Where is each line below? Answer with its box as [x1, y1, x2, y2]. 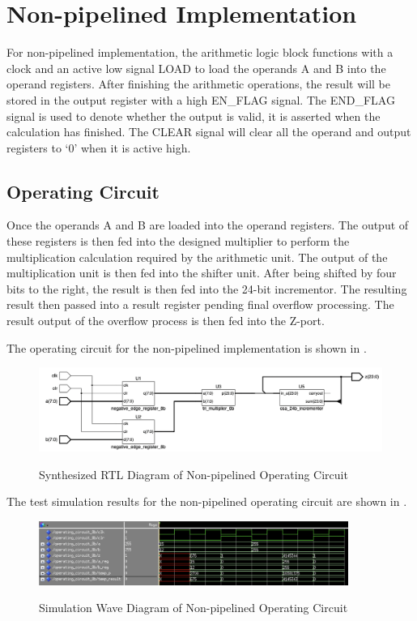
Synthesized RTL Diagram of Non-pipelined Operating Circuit [39, 465, 348, 482]
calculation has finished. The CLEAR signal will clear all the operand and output [6, 123, 411, 140]
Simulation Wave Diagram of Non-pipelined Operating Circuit [39, 599, 348, 616]
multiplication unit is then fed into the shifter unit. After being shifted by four [6, 264, 397, 281]
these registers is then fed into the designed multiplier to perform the [6, 233, 350, 250]
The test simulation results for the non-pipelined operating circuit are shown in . [6, 493, 407, 510]
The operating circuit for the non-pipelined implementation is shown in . [6, 339, 367, 356]
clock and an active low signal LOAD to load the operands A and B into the [6, 59, 386, 76]
